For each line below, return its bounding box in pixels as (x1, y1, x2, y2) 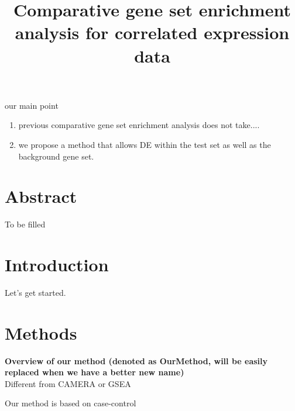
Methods (5, 320, 77, 344)
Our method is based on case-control (5, 397, 136, 409)
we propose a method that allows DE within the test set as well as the (18, 138, 271, 150)
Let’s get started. (5, 286, 66, 298)
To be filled (5, 218, 46, 230)
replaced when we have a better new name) (5, 366, 184, 378)
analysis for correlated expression (15, 20, 290, 44)
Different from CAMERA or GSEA (5, 377, 131, 389)
